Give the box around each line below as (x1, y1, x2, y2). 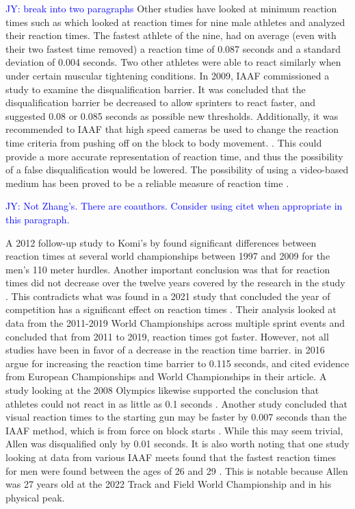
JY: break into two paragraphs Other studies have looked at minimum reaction (5, 1, 337, 15)
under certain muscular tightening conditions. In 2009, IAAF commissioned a (5, 68, 330, 82)
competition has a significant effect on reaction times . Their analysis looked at (5, 302, 337, 316)
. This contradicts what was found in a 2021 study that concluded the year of (5, 288, 330, 303)
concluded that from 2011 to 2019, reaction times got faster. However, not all (5, 329, 329, 343)
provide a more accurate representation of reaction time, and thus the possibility (5, 149, 343, 163)
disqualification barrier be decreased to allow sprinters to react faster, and (5, 95, 315, 110)
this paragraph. (5, 212, 70, 226)
